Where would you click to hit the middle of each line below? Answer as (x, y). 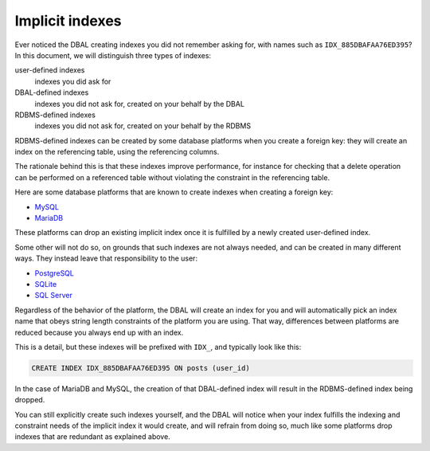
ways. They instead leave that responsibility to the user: (106, 258)
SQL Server (54, 296)
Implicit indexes (68, 21)
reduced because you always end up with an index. (99, 332)
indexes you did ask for (73, 81)
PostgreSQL (55, 273)
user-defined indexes (50, 70)
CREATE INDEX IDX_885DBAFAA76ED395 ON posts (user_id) (141, 368)
